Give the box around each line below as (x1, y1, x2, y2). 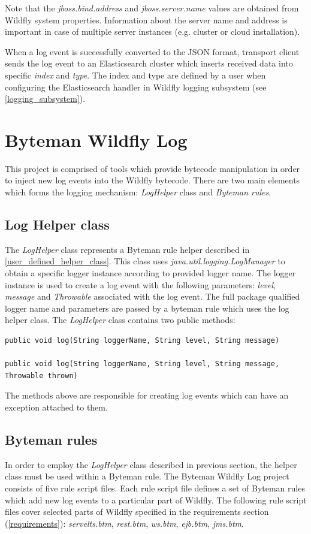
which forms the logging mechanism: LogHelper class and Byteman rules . (5, 186, 271, 198)
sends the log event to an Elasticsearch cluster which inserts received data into (5, 57, 293, 70)
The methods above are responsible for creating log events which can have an (5, 389, 289, 402)
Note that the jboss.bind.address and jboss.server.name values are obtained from (5, 2, 299, 14)
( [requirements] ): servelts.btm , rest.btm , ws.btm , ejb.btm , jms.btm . (5, 517, 244, 529)
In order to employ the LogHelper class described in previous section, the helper (5, 458, 297, 470)
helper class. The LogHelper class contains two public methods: (5, 313, 235, 326)
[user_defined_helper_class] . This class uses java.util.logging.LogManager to (5, 255, 285, 267)
